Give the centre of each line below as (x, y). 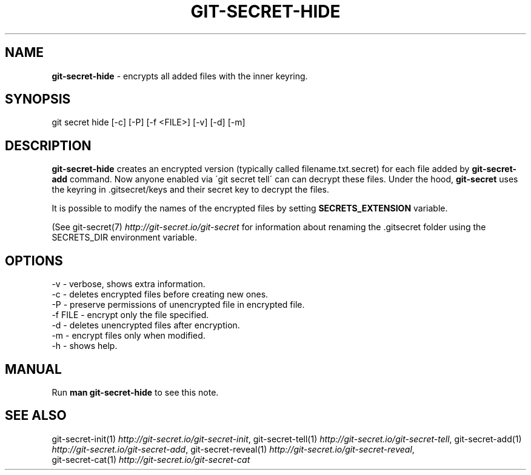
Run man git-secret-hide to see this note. (135, 392)
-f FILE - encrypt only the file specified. (130, 315)
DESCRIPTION (48, 145)
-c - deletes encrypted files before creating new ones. (160, 294)
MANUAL (33, 369)
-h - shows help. (85, 346)
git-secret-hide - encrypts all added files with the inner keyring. (180, 76)
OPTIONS (34, 261)
